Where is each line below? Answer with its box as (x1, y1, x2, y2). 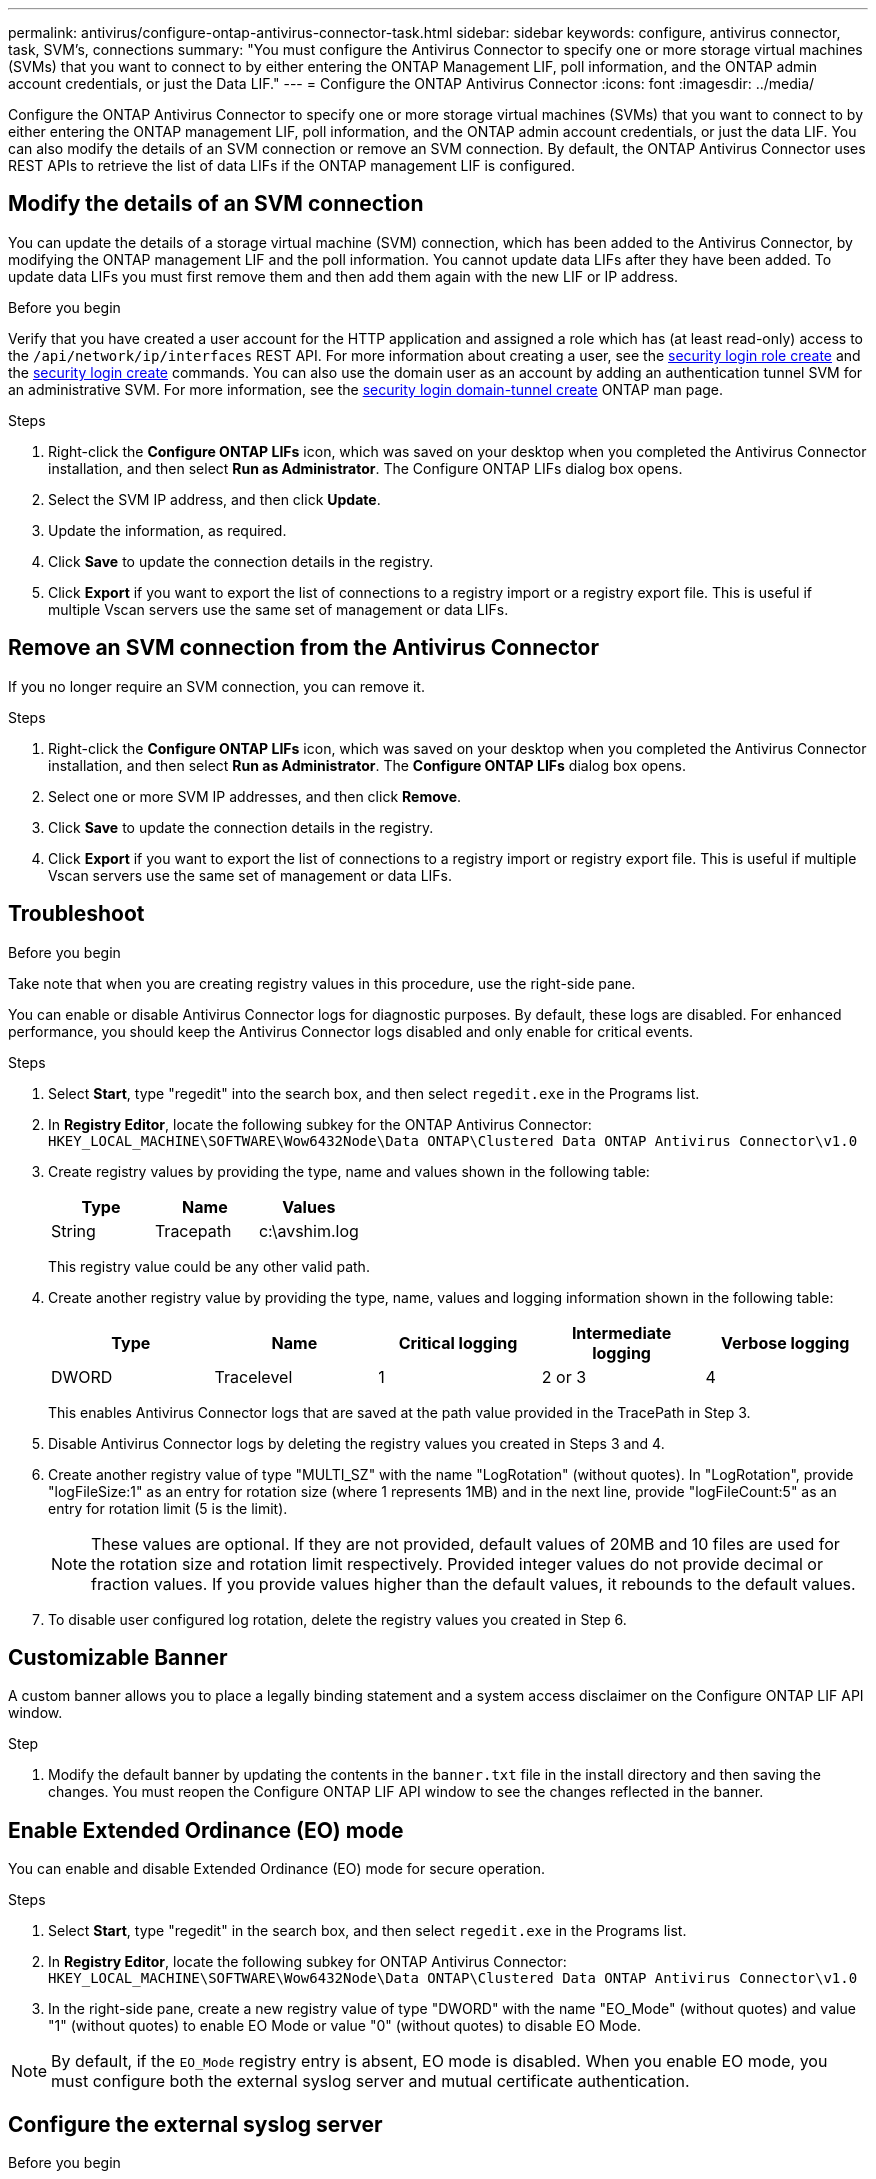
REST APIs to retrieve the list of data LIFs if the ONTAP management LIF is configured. (8, 157, 576, 174)
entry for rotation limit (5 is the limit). (48, 1499, 288, 1517)
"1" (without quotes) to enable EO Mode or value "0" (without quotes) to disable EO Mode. (48, 2017, 641, 2035)
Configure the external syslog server (8, 2111, 383, 2137)
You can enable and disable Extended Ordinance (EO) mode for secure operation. (8, 1860, 546, 1878)
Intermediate (571, 1322, 672, 1343)
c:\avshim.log (258, 1220, 359, 1241)
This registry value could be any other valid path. (48, 1257, 370, 1275)
